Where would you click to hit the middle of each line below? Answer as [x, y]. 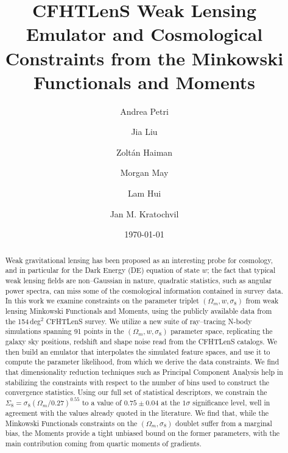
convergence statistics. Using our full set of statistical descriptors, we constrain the [136, 392]
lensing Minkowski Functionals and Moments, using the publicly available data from [139, 310]
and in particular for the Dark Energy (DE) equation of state [102, 270]
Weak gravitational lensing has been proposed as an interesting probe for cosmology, [139, 260]
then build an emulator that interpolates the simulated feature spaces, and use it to [138, 351]
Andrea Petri [144, 111]
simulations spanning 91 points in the [65, 331]
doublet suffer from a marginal [224, 423]
